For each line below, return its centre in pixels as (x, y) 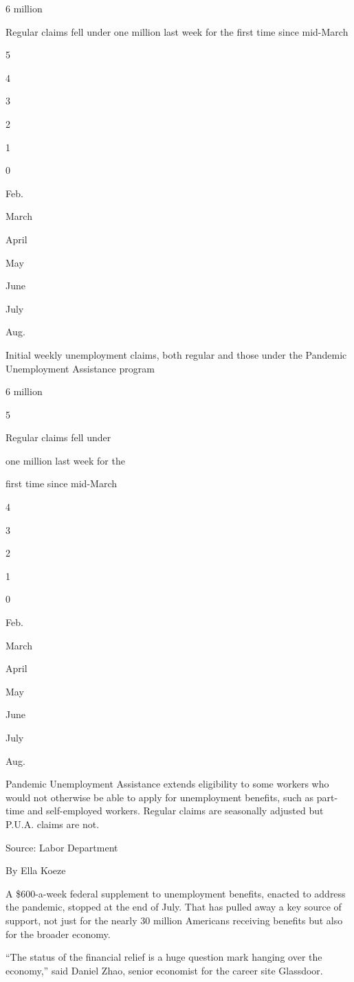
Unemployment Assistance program (80, 368)
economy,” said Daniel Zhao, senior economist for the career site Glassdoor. (164, 970)
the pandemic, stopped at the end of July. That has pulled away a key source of (174, 907)
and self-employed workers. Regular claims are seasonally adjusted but (175, 811)
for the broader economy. (58, 934)
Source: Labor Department (62, 847)
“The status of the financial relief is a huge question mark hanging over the (164, 957)
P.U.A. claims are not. (53, 824)
